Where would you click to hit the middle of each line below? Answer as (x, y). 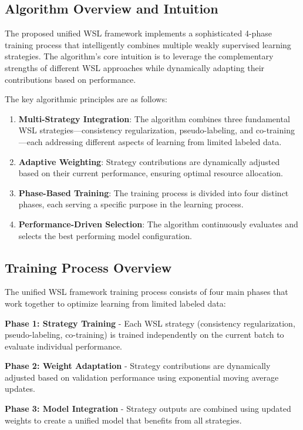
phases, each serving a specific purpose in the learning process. (131, 204)
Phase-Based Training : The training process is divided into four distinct (154, 192)
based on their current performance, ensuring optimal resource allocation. (151, 173)
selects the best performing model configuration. (105, 235)
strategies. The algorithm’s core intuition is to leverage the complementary (139, 56)
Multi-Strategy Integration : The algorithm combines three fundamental (154, 118)
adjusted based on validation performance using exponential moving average (142, 377)
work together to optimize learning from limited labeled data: (115, 303)
